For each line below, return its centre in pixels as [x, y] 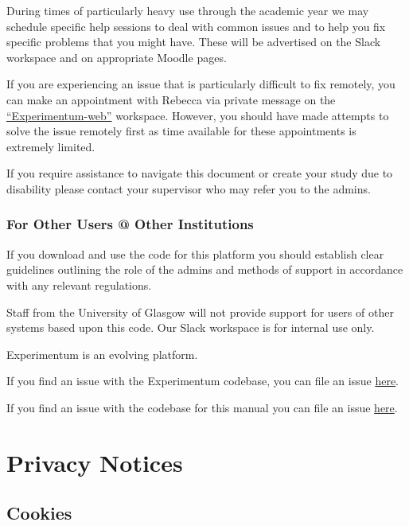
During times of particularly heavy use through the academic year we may [188, 10]
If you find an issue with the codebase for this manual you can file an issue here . [202, 407]
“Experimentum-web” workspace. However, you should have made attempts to [198, 115]
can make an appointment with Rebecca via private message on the [171, 99]
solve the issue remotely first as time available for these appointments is [181, 131]
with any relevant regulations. [79, 284]
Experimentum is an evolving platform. [102, 354]
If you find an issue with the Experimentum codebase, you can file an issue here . [203, 381]
